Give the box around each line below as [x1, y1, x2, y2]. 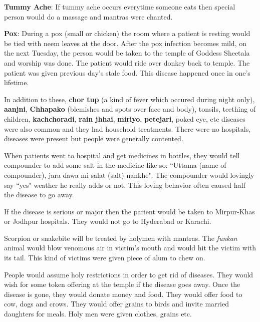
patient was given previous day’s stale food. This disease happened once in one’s [4, 67, 250, 78]
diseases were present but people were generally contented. [4, 133, 183, 144]
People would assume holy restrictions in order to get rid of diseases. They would [4, 269, 253, 279]
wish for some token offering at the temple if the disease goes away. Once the [4, 279, 240, 289]
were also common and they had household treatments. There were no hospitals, [4, 123, 251, 134]
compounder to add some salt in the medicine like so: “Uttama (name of [4, 160, 226, 170]
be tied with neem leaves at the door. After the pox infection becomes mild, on [4, 38, 246, 48]
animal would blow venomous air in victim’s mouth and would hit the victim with [4, 242, 256, 253]
